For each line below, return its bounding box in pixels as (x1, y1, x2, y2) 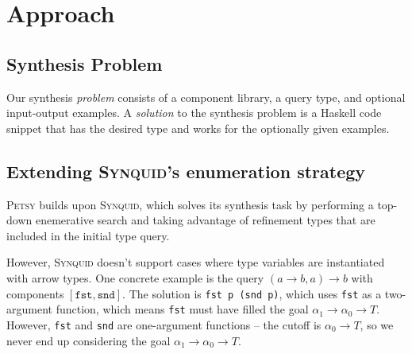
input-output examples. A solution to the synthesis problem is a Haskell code (6, 104, 382, 121)
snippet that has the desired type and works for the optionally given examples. (6, 119, 390, 136)
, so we (360, 316, 394, 333)
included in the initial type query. (6, 227, 170, 243)
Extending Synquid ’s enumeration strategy (6, 158, 366, 183)
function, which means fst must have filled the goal (56, 301, 309, 317)
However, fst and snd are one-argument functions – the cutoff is (6, 316, 322, 333)
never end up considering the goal (6, 332, 171, 348)
